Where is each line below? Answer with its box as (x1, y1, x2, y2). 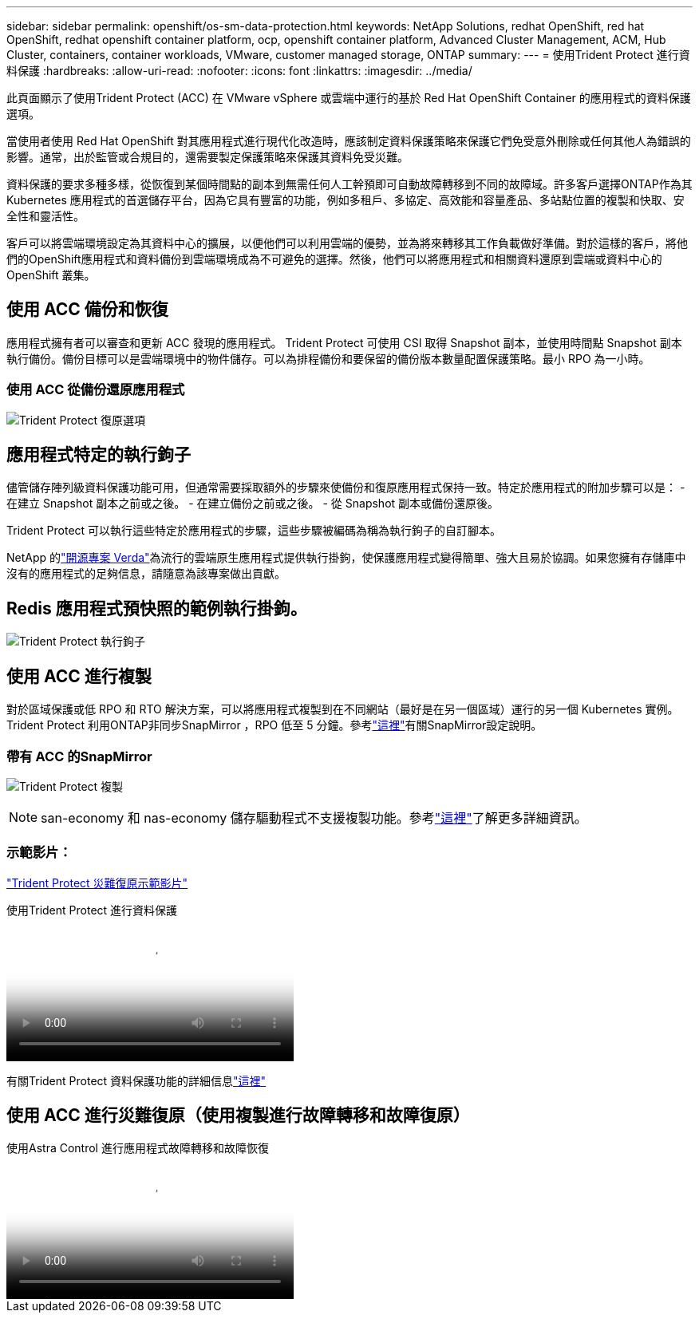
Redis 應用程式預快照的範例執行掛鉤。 (6, 598, 307, 618)
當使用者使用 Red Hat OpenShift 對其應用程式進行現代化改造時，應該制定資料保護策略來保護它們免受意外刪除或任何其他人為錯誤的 (6, 134, 691, 148)
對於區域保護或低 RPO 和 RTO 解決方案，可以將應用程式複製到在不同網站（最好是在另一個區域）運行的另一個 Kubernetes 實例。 (6, 702, 679, 717)
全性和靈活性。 (6, 209, 85, 223)
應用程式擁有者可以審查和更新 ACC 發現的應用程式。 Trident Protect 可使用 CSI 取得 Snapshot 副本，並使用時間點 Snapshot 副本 (6, 335, 682, 349)
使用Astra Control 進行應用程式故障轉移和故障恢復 (6, 1141, 269, 1155)
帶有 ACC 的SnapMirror (6, 748, 152, 764)
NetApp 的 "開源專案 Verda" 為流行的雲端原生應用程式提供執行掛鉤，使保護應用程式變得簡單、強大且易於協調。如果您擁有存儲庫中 (6, 551, 686, 565)
